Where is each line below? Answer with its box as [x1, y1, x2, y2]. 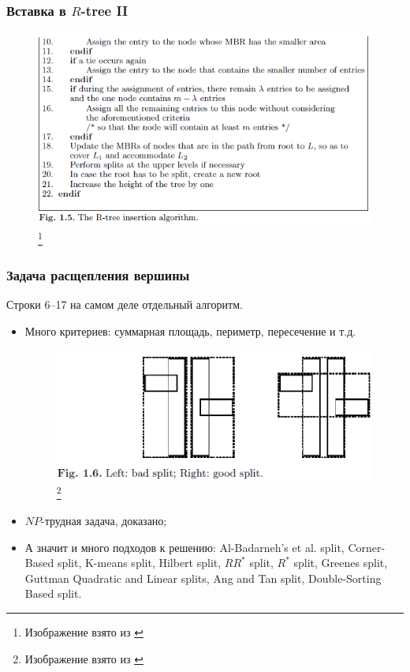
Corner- [348, 539, 386, 555]
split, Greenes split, [293, 554, 388, 571]
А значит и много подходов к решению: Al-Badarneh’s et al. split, [24, 539, 345, 555]
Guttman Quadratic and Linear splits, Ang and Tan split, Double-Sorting [24, 569, 382, 586]
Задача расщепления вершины [6, 265, 190, 284]
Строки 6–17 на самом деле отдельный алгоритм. [6, 296, 243, 313]
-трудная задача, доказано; [41, 512, 167, 529]
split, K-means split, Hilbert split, [57, 554, 222, 571]
